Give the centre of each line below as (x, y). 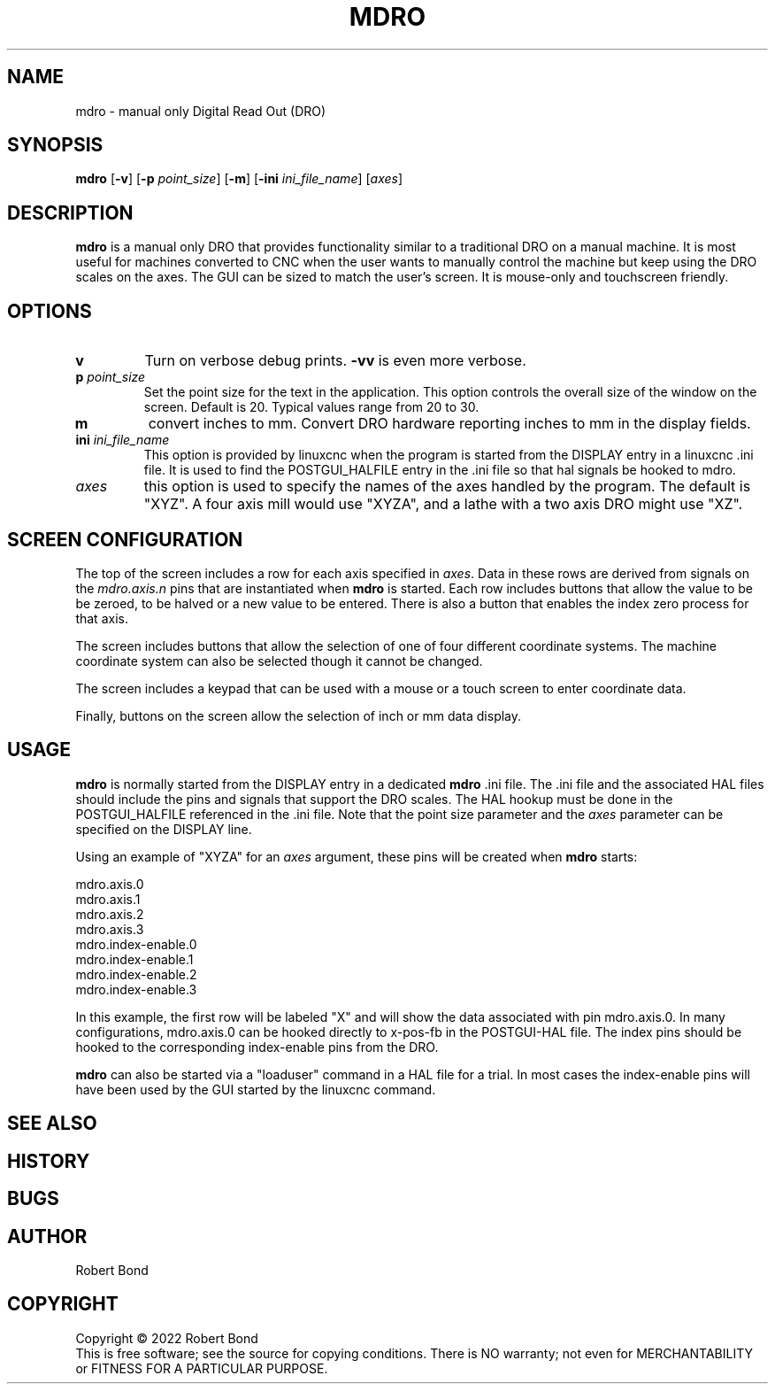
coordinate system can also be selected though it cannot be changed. (279, 661)
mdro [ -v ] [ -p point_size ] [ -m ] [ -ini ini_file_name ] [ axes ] (239, 179)
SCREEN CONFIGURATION (125, 539)
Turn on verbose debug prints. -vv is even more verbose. (335, 361)
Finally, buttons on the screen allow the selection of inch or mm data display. (299, 715)
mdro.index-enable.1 (134, 959)
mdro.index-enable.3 (136, 989)
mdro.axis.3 (110, 929)
